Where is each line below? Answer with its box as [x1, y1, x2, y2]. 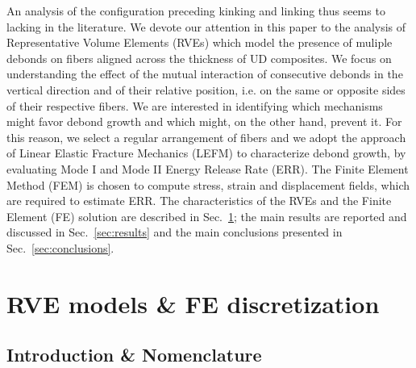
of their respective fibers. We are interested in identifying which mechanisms [6, 97, 383, 114]
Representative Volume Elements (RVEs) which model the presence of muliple [6, 34, 393, 51]
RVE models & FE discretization [6, 286, 380, 320]
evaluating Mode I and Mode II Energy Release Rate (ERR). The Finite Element [6, 160, 409, 177]
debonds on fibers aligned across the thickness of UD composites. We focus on [6, 49, 392, 66]
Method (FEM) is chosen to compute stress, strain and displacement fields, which [6, 176, 410, 193]
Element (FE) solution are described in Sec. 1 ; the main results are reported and [6, 207, 407, 224]
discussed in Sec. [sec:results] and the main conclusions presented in [6, 224, 343, 240]
